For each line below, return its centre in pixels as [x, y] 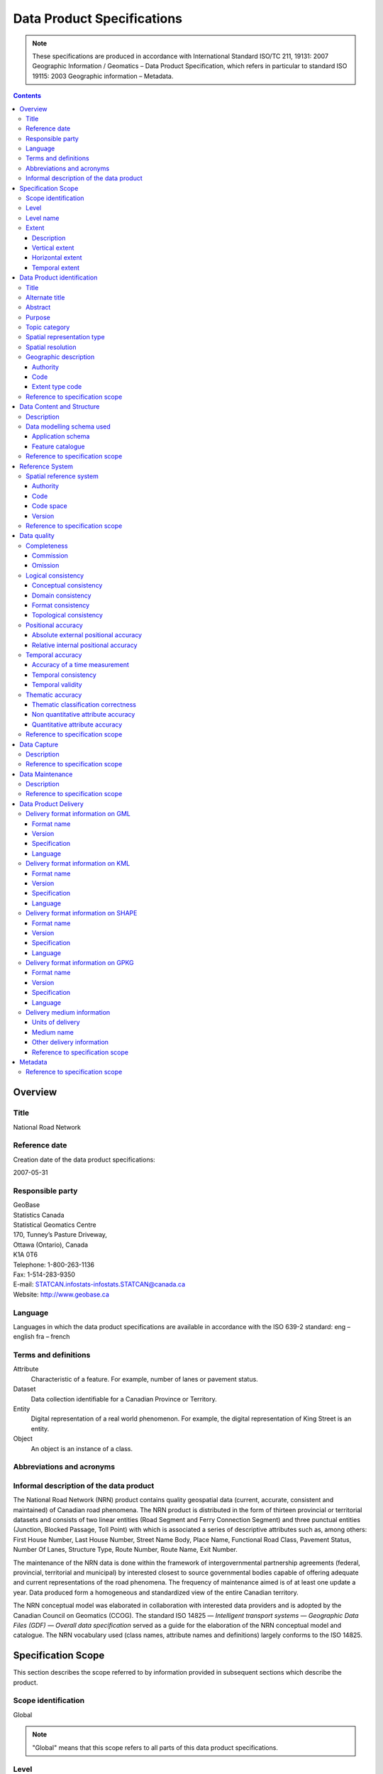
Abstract [38, 307]
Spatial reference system [62, 476]
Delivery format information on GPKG [80, 963]
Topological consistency [67, 615]
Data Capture [39, 744]
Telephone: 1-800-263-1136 [54, 1265]
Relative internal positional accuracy [85, 645]
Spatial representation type [66, 337]
